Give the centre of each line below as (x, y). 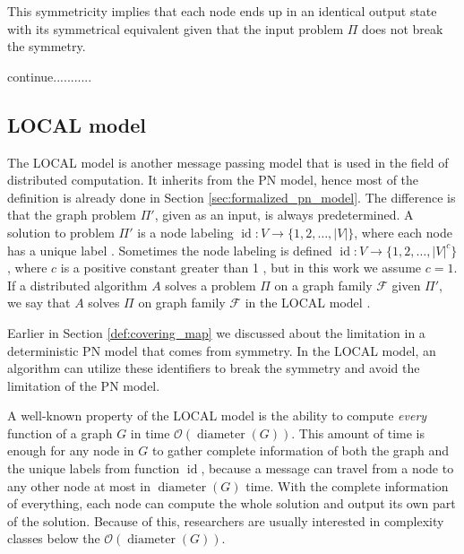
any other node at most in (79, 485)
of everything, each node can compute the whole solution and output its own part (232, 503)
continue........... (50, 76)
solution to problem (61, 232)
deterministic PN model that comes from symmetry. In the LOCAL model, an (222, 350)
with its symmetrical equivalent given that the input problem (176, 28)
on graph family (182, 303)
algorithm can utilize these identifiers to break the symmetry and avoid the (214, 368)
